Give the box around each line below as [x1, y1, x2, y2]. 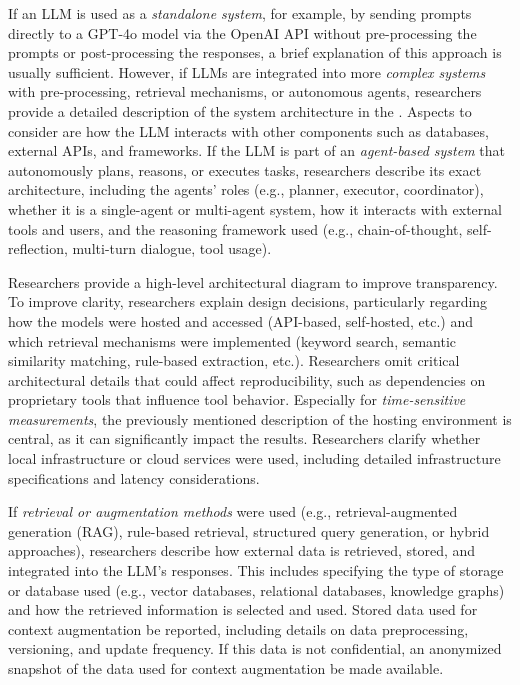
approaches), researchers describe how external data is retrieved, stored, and [8, 540, 476, 561]
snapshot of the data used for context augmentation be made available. [8, 658, 444, 678]
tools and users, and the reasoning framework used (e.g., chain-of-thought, [8, 218, 463, 239]
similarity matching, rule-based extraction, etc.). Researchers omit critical [8, 350, 460, 371]
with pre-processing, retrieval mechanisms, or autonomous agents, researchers [8, 81, 482, 102]
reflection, [8, 238, 68, 259]
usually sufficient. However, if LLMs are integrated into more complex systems [8, 61, 486, 82]
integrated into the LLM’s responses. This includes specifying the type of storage [8, 560, 504, 581]
